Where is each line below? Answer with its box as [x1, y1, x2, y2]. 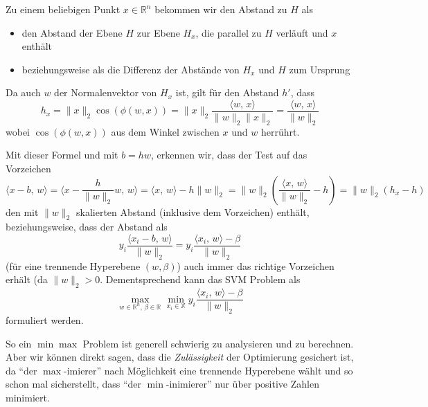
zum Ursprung [289, 62, 350, 76]
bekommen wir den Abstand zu [154, 2, 287, 16]
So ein [6, 336, 32, 350]
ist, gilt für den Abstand [175, 85, 279, 100]
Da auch [6, 85, 41, 100]
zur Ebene [136, 25, 180, 39]
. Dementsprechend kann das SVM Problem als [100, 272, 301, 287]
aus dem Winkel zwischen [111, 124, 220, 138]
